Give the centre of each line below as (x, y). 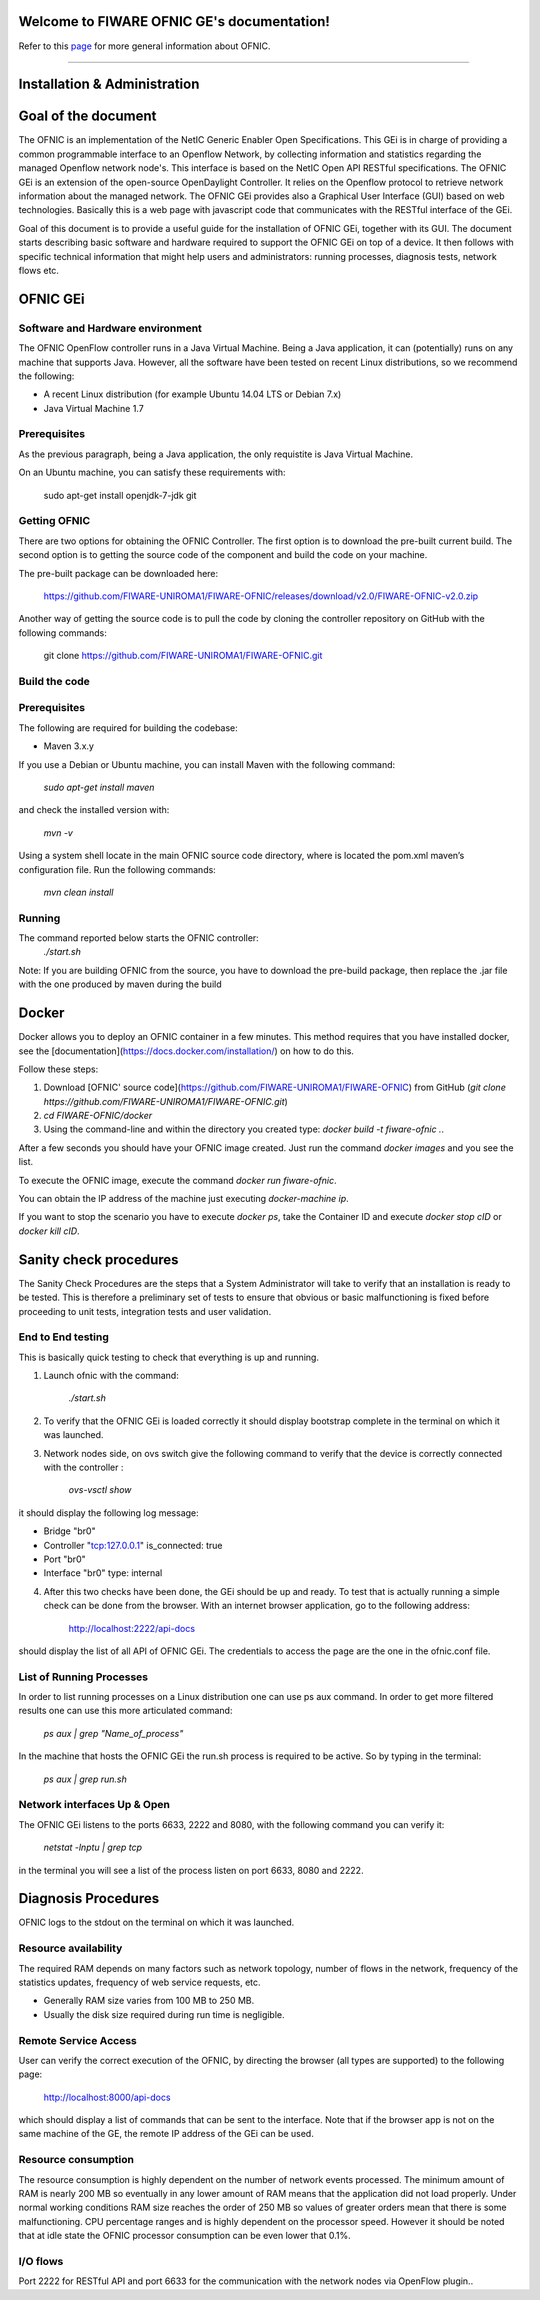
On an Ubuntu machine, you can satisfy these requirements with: (152, 472)
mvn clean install (78, 892)
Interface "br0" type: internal (103, 1573)
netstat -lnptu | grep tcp (93, 1847)
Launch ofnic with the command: (111, 1376)
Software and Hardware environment (110, 328)
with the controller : (83, 1467)
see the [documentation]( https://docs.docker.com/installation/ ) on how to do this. (186, 1051)
